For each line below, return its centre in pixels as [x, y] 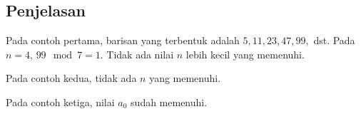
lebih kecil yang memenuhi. [245, 54]
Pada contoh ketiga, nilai [60, 102]
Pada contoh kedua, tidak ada [71, 78]
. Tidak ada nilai [137, 54]
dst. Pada [334, 40]
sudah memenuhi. [169, 102]
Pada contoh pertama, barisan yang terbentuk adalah [123, 40]
